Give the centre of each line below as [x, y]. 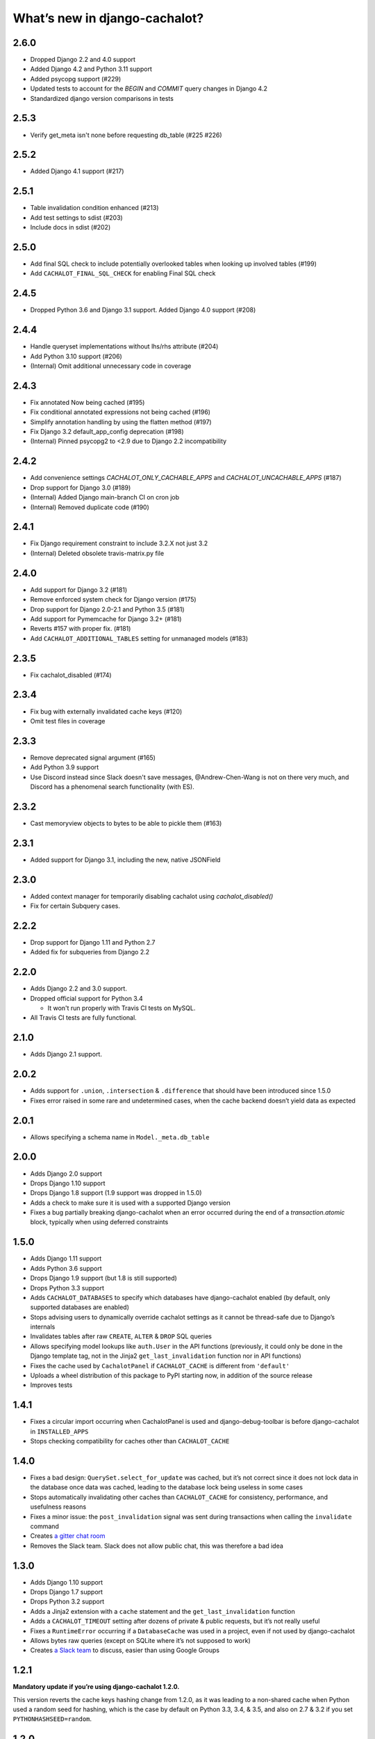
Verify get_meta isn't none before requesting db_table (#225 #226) [126, 135]
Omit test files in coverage [68, 721]
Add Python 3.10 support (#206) [76, 356]
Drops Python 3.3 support [67, 1288]
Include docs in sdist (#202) [70, 227]
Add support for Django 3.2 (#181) [79, 590]
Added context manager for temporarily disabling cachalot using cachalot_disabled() [152, 896]
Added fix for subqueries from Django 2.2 [90, 952]
